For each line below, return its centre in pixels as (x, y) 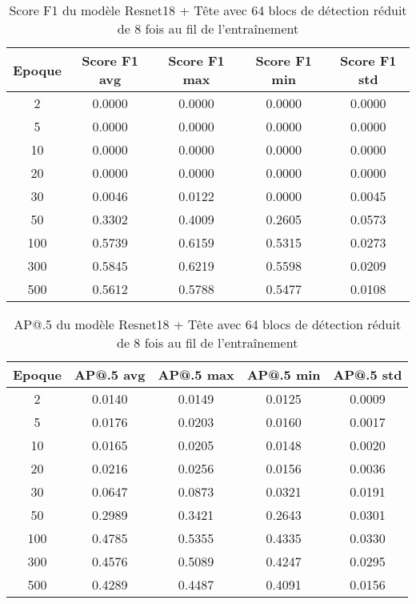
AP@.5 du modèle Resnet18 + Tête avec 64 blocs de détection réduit (208, 324)
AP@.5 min (284, 374)
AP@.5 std (368, 374)
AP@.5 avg (110, 374)
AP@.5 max (196, 374)
